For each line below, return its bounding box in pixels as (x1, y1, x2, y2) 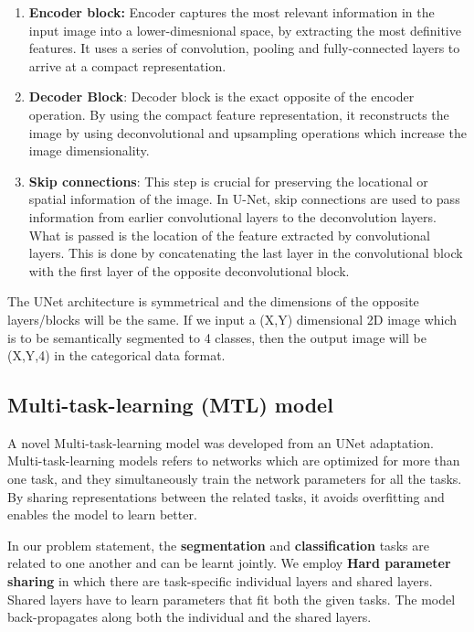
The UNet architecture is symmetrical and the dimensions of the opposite (7, 292, 419, 311)
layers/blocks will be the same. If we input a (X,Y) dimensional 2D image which (7, 309, 458, 328)
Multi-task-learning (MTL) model (7, 391, 333, 419)
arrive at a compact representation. (28, 56, 226, 75)
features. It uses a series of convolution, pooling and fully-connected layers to (28, 38, 460, 58)
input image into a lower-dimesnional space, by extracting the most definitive (28, 20, 461, 39)
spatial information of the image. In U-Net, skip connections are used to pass (28, 189, 460, 209)
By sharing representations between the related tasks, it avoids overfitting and (7, 487, 445, 506)
